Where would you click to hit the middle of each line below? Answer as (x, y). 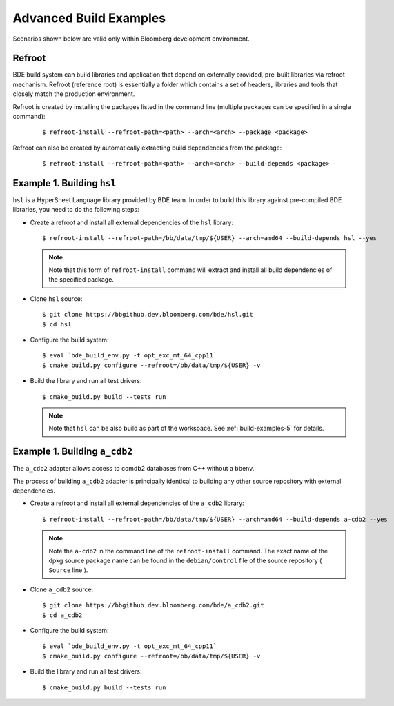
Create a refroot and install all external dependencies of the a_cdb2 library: (137, 503)
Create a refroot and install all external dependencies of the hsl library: (132, 222)
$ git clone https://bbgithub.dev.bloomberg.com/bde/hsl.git (148, 315)
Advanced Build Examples (89, 18)
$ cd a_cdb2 (62, 615)
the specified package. (81, 280)
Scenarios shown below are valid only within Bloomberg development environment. (131, 39)
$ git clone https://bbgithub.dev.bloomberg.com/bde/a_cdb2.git (154, 605)
